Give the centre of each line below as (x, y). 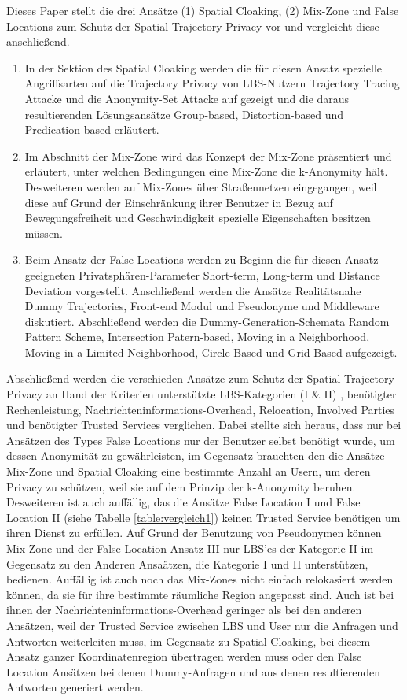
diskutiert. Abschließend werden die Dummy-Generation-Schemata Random (207, 321)
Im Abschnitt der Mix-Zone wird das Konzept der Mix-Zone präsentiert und (208, 156)
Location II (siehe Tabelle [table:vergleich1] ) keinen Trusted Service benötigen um (203, 517)
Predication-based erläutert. (92, 130)
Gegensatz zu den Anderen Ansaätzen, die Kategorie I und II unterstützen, (187, 563)
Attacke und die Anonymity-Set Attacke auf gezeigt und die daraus (187, 98)
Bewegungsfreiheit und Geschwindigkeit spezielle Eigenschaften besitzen (198, 218)
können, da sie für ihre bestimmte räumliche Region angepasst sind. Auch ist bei (200, 594)
